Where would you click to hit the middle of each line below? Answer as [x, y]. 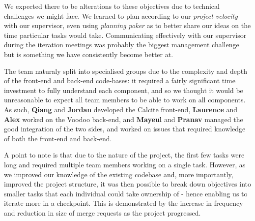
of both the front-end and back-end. [58, 138]
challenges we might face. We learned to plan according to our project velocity [121, 16]
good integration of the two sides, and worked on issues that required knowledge [125, 129]
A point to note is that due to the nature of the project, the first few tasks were [124, 155]
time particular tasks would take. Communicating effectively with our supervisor [125, 35]
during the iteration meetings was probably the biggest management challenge [122, 45]
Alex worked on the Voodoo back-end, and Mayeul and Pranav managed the [124, 119]
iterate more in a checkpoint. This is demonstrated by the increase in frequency [124, 203]
